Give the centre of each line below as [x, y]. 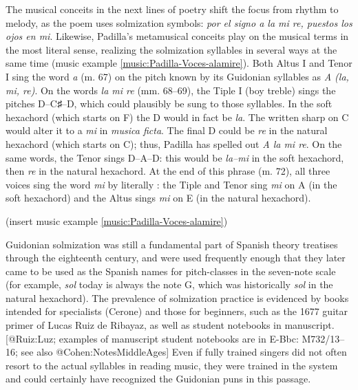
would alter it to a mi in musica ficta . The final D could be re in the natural [167, 130]
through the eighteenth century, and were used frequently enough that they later [176, 258]
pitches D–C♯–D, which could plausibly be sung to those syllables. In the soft [169, 104]
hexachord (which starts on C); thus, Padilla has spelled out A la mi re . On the [174, 143]
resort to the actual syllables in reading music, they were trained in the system [172, 365]
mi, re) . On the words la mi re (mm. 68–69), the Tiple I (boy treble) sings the [171, 90]
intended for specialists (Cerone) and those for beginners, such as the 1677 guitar [177, 311]
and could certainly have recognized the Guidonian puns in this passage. [158, 379]
